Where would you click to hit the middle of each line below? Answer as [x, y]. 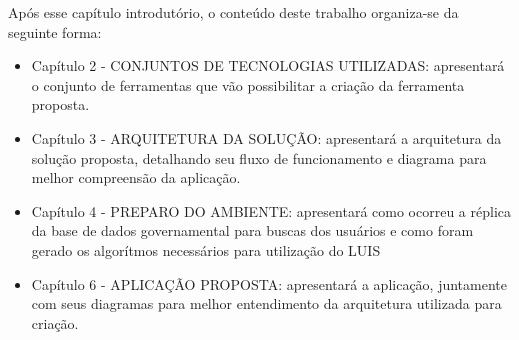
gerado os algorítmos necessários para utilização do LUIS [206, 249]
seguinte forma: [55, 31]
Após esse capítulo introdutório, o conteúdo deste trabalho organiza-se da [233, 12]
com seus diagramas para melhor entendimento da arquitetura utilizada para [266, 303]
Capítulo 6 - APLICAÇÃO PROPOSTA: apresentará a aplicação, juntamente [269, 283]
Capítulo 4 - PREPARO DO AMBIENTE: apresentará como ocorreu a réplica [271, 210]
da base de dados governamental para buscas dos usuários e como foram [252, 230]
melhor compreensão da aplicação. [136, 177]
